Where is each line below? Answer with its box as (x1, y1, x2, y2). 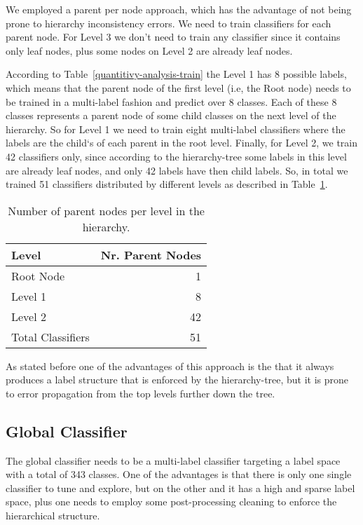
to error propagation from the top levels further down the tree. (6, 386, 275, 400)
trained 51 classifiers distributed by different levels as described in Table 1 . (6, 177, 328, 191)
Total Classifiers (11, 328, 90, 345)
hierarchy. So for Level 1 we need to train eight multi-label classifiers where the (6, 121, 345, 136)
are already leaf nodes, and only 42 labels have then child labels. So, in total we (6, 163, 348, 177)
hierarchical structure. (6, 508, 100, 523)
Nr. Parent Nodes (100, 246, 202, 263)
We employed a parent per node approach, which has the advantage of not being (6, 2, 352, 16)
